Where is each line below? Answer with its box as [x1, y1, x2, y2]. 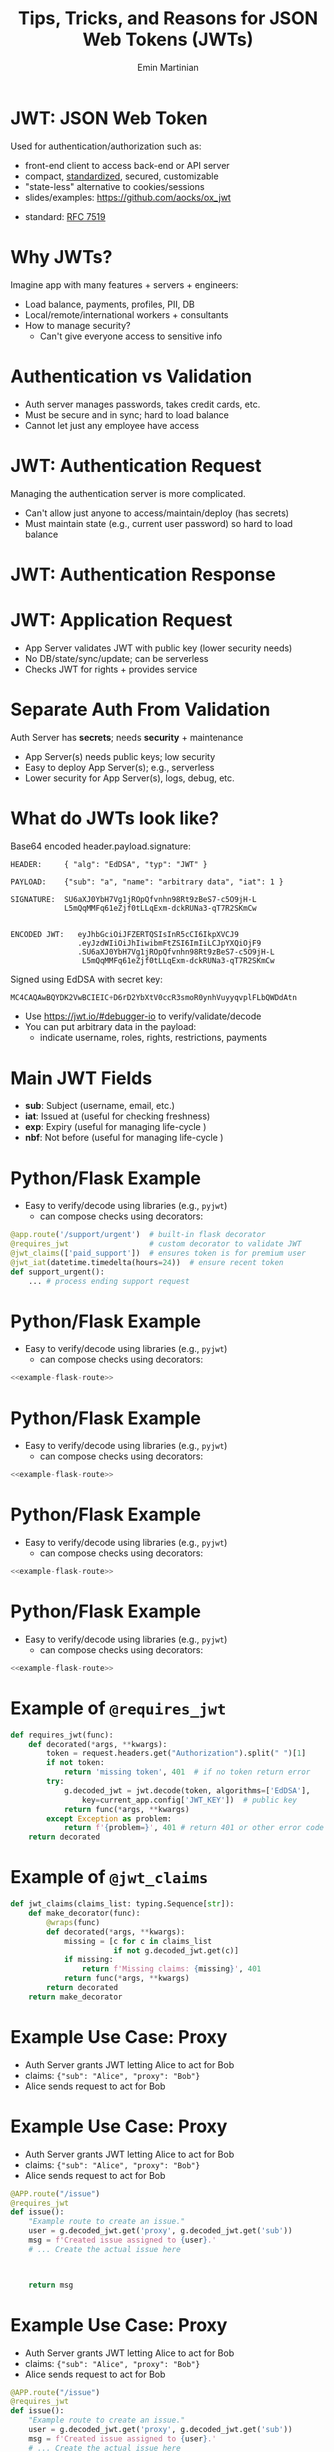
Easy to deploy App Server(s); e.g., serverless [24, 761, 215, 773]
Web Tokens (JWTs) [82, 28, 254, 51]
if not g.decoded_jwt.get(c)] [113, 1945, 240, 1956]
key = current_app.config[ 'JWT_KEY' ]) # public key [81, 1795, 298, 1805]
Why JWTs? [10, 245, 113, 268]
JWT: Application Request [10, 608, 233, 631]
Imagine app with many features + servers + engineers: [10, 278, 239, 291]
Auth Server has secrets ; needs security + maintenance [10, 731, 244, 743]
